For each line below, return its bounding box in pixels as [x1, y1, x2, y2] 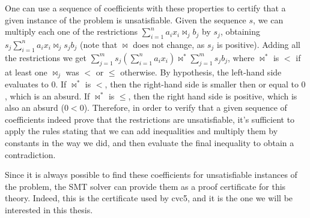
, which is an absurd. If [5, 89, 90, 102]
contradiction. [5, 148, 56, 161]
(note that [80, 38, 118, 50]
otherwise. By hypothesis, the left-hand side [120, 65, 282, 78]
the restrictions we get [5, 51, 87, 63]
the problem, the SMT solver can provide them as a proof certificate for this [5, 180, 286, 192]
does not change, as [133, 38, 205, 50]
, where [228, 51, 255, 63]
